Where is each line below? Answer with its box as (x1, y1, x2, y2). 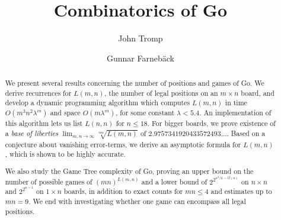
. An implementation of (199, 108, 272, 118)
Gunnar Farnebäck (107, 51, 174, 64)
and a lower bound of (141, 176, 207, 186)
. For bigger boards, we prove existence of (147, 118, 276, 128)
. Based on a (226, 128, 266, 138)
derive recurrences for (5, 88, 72, 98)
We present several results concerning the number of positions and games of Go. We (5, 78, 264, 88)
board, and (241, 88, 274, 98)
